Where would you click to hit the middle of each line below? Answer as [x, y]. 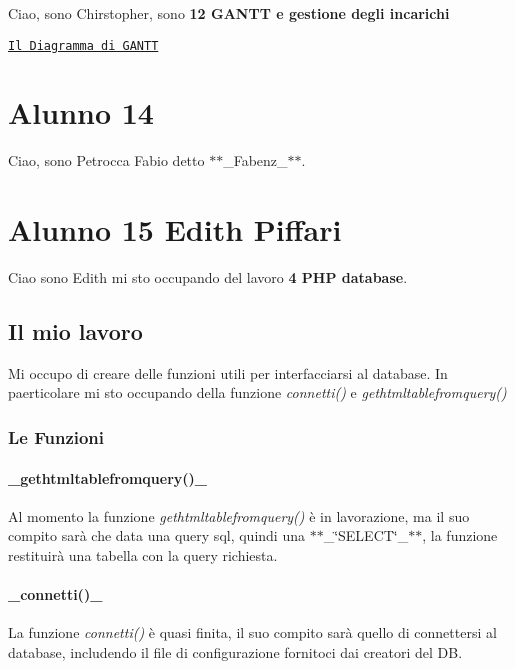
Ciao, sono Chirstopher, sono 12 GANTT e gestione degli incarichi [229, 13]
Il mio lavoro [75, 331]
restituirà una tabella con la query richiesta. [143, 554]
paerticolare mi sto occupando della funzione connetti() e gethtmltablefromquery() [257, 392]
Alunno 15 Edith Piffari [175, 229]
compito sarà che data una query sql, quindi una [156, 535]
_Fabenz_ [255, 160]
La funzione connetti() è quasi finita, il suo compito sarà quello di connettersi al [252, 632]
